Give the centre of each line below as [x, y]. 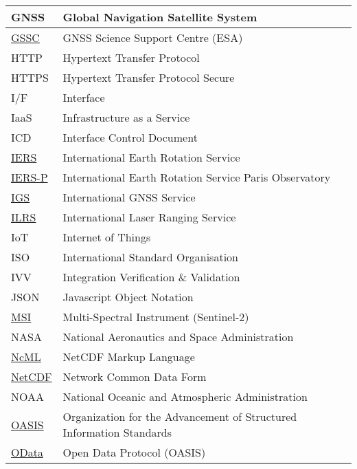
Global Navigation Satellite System [160, 17]
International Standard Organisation [150, 257]
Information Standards [117, 432]
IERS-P [30, 177]
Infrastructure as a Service [126, 117]
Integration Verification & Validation [151, 277]
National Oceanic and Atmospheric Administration [185, 396]
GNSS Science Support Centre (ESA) [153, 37]
